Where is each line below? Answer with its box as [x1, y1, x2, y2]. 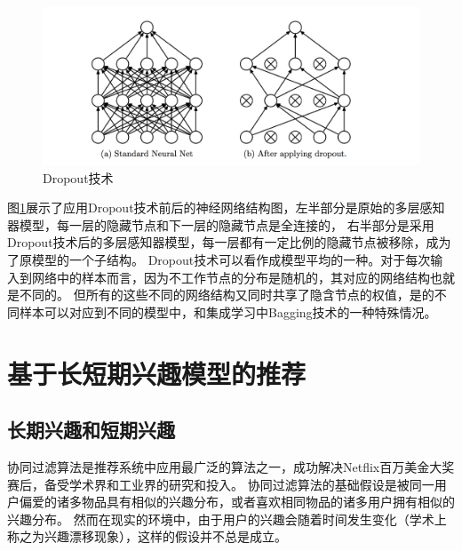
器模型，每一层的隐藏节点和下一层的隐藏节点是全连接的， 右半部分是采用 [7, 215, 434, 234]
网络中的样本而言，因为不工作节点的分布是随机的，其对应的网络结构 [31, 268, 430, 286]
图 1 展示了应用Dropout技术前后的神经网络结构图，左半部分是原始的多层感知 [7, 198, 445, 217]
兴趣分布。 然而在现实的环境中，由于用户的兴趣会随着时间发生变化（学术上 [7, 509, 447, 528]
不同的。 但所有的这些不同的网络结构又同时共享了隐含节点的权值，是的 [19, 285, 434, 304]
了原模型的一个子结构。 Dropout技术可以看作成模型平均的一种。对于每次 [7, 251, 431, 269]
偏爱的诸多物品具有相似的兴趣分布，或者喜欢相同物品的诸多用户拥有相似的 [19, 492, 455, 511]
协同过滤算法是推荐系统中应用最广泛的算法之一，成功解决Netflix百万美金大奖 [7, 457, 455, 475]
